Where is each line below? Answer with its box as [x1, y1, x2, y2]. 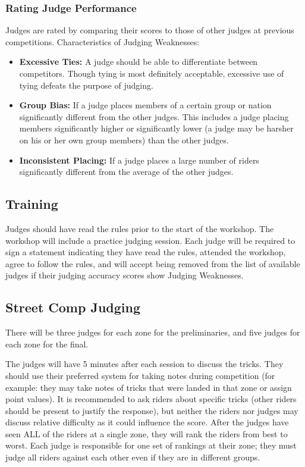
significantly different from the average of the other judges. [19, 165, 234, 178]
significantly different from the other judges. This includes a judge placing [19, 110, 289, 123]
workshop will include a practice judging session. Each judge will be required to [5, 234, 295, 246]
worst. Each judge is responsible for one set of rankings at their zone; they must [5, 439, 297, 452]
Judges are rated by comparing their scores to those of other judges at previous [5, 24, 294, 36]
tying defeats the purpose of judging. [19, 79, 153, 91]
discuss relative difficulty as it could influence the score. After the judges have [5, 416, 289, 428]
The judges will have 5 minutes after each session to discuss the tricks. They [5, 358, 284, 370]
